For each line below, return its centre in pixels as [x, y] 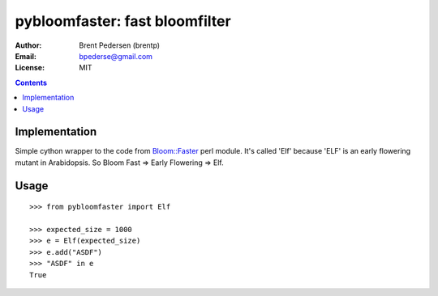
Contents [31, 82]
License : [30, 68]
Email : [26, 56]
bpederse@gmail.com [116, 56]
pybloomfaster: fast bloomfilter [123, 21]
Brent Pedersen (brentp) [120, 45]
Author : [28, 45]
